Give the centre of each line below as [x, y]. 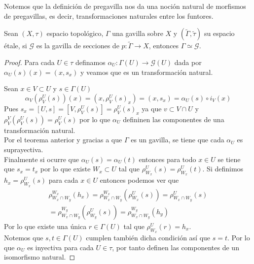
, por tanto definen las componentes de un [176, 247]
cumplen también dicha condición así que [148, 238]
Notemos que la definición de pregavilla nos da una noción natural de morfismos [125, 6]
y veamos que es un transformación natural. [146, 72]
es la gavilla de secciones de [78, 46]
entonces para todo [167, 159]
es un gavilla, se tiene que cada [178, 140]
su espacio [219, 33]
